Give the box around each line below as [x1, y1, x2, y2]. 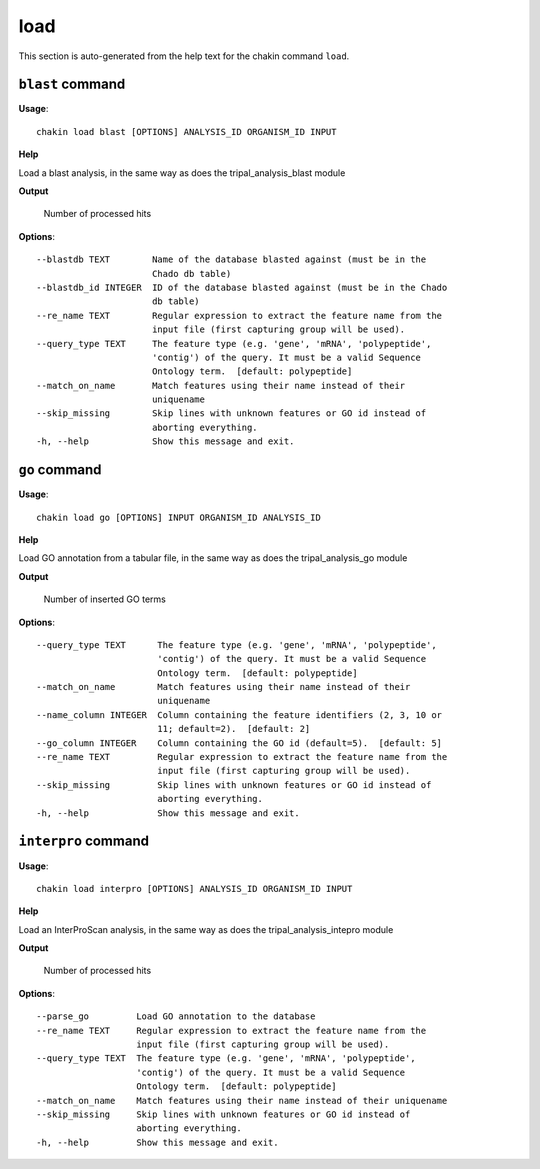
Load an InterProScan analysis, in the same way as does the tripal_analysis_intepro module [18, 923, 394, 935]
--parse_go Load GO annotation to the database [36, 1011, 316, 1022]
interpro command [18, 833, 150, 850]
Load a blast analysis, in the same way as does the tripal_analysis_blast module [18, 166, 346, 179]
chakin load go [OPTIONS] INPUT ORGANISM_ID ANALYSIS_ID [36, 511, 322, 523]
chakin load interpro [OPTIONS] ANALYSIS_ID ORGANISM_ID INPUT [36, 883, 353, 894]
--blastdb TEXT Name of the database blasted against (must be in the [36, 254, 427, 265]
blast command [18, 76, 126, 93]
